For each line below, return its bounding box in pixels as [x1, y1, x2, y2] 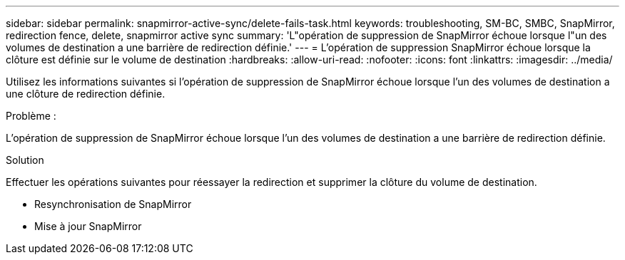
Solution [6, 154, 44, 166]
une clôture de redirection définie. [6, 88, 166, 100]
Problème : [6, 110, 56, 122]
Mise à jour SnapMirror [34, 220, 142, 232]
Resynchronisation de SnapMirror [34, 198, 192, 210]
